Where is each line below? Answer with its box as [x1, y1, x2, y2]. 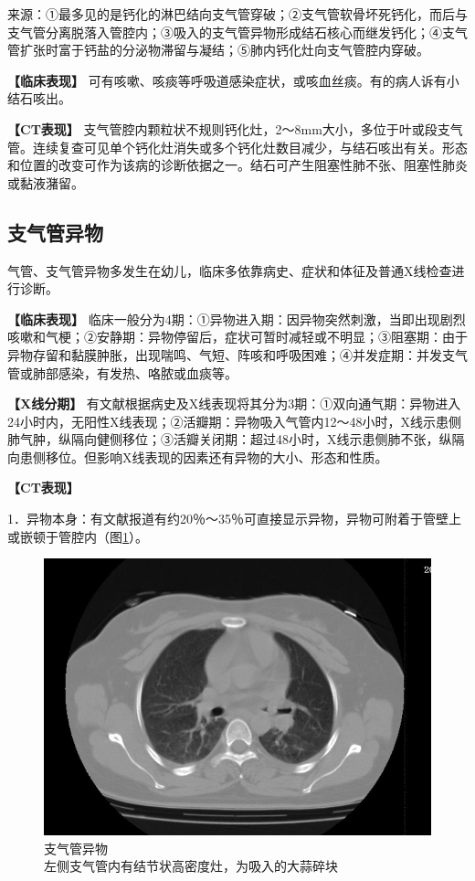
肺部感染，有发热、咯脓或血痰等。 [32, 363, 237, 382]
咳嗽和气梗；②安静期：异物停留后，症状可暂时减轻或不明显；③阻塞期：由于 [7, 327, 468, 346]
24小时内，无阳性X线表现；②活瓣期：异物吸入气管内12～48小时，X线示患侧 [7, 411, 461, 430]
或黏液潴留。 [7, 173, 84, 192]
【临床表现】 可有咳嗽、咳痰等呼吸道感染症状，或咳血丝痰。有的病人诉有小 [7, 70, 459, 90]
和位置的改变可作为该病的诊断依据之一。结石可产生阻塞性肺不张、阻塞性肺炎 [7, 155, 468, 175]
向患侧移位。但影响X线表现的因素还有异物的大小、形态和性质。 [7, 447, 388, 466]
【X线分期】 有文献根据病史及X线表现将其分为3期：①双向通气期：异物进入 [7, 394, 461, 413]
